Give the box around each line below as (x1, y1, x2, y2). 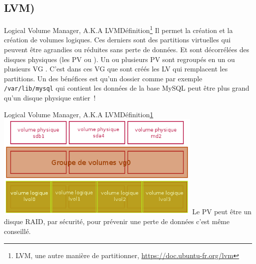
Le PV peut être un (192, 206, 252, 217)
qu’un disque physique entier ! (4, 93, 96, 103)
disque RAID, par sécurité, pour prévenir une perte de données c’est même (4, 216, 230, 227)
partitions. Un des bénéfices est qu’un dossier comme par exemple (4, 73, 202, 83)
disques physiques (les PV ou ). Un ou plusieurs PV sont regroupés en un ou (4, 54, 235, 64)
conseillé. (4, 226, 31, 236)
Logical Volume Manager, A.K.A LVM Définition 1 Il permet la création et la (4, 24, 233, 35)
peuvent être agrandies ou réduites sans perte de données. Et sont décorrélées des (4, 44, 249, 55)
